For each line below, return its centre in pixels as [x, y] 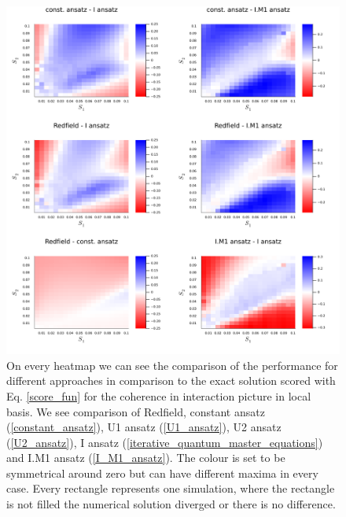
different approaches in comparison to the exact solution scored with [171, 380]
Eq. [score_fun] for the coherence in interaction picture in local [159, 395]
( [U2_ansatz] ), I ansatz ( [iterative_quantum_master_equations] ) [165, 442]
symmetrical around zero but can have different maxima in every [162, 473]
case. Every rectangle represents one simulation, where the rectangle [171, 488]
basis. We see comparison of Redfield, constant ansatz [136, 411]
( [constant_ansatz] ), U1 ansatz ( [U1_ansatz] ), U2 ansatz [144, 427]
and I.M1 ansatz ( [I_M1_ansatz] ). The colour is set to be [146, 458]
